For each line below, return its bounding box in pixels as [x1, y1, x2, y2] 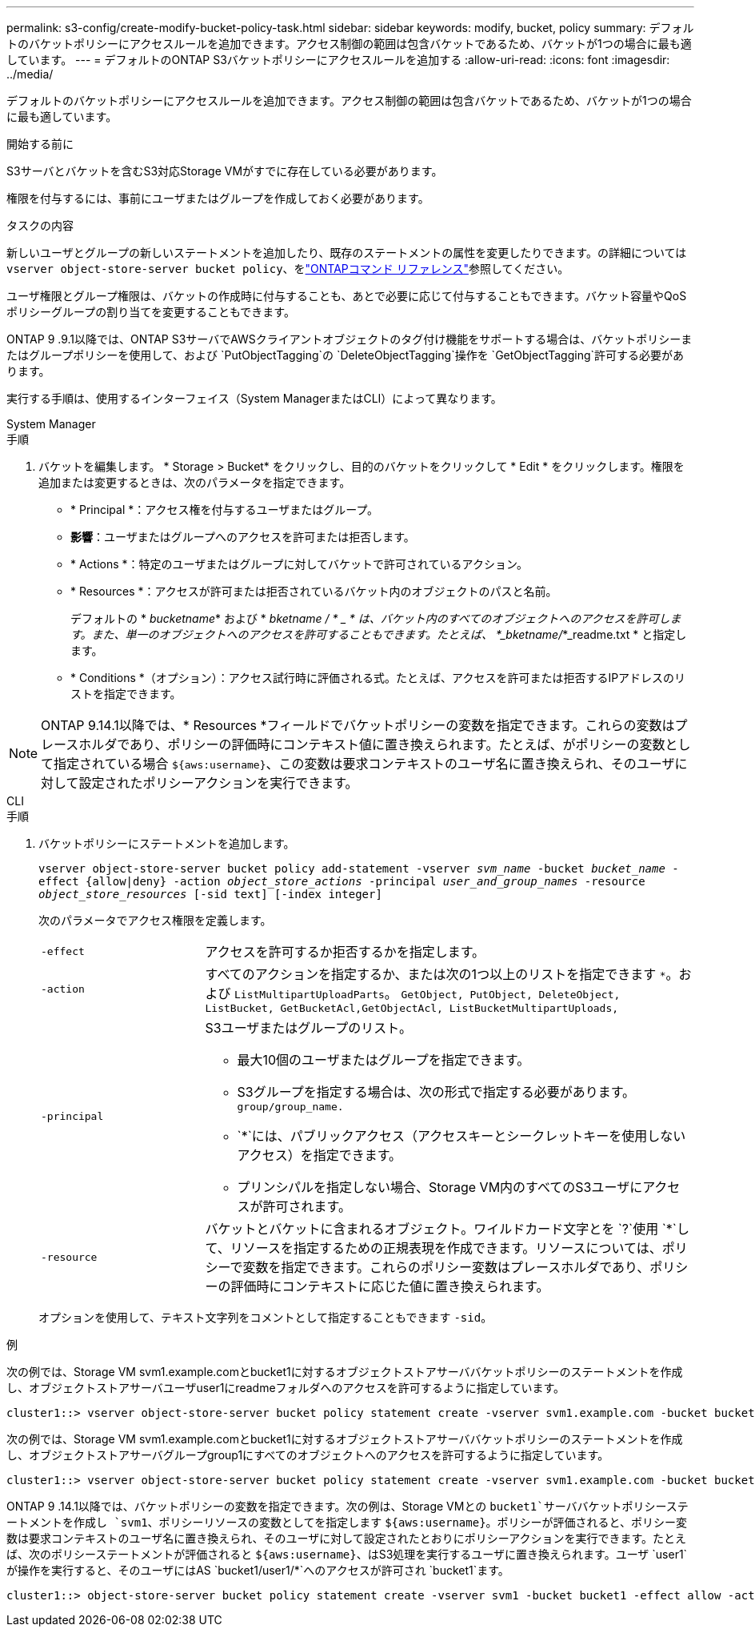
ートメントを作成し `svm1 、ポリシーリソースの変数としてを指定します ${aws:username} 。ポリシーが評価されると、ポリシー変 [6, 1515, 688, 1529]
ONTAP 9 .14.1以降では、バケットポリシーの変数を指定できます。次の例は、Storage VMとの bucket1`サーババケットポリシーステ [6, 1499, 689, 1513]
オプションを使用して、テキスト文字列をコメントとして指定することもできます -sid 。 [38, 1310, 493, 1324]
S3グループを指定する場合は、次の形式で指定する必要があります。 [237, 1084, 636, 1100]
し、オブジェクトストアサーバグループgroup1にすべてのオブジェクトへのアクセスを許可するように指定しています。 [6, 1448, 609, 1462]
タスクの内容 [6, 219, 74, 232]
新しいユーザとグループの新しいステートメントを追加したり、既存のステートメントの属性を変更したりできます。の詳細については [6, 246, 687, 259]
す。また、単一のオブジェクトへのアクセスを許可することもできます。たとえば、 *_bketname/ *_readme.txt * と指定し [70, 628, 687, 641]
